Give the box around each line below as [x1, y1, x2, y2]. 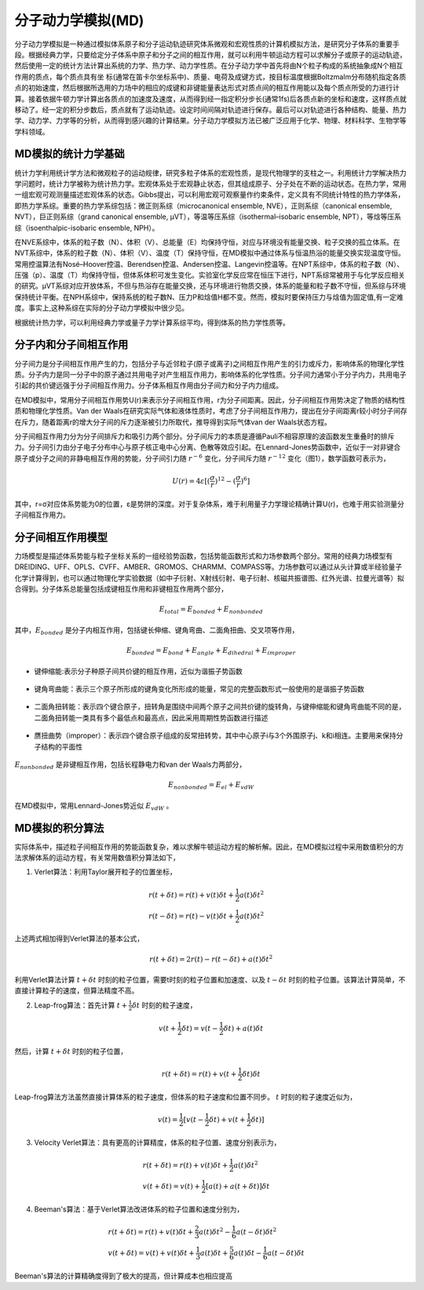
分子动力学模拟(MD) [14, 12, 144, 29]
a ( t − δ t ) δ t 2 [236, 1226, 277, 1236]
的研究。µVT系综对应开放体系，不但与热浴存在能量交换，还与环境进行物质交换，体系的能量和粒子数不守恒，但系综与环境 [14, 281, 406, 290]
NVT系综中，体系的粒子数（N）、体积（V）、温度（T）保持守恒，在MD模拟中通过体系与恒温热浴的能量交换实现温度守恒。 [14, 248, 406, 258]
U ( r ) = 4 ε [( [172, 476, 210, 486]
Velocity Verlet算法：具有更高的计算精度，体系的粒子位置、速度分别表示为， [34, 1138, 281, 1147]
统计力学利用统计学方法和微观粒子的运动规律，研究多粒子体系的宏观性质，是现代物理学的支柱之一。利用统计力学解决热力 [14, 168, 407, 177]
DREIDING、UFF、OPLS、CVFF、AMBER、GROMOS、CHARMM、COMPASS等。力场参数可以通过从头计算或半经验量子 [14, 562, 403, 572]
